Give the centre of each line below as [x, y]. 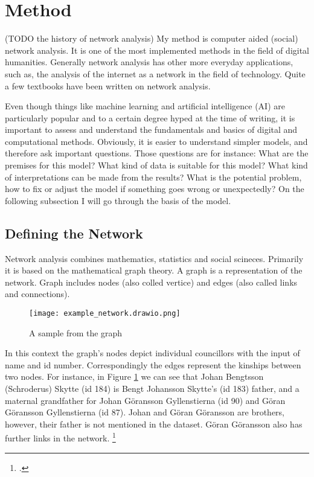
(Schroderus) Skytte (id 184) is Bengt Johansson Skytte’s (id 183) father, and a [152, 389]
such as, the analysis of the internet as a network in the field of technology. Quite [155, 73]
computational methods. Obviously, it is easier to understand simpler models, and [156, 141]
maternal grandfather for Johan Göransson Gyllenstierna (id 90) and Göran [145, 400]
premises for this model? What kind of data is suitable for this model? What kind [156, 165]
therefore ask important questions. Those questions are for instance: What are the [157, 153]
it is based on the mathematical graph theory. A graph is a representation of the [154, 270]
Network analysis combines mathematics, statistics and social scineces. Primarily [154, 258]
